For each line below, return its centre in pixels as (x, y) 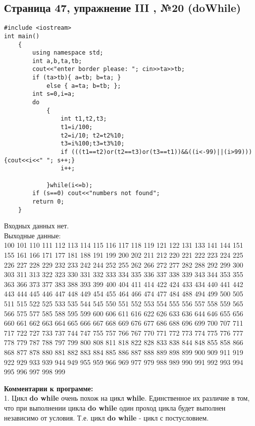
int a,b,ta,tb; (57, 61)
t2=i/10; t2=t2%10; (93, 135)
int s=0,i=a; (54, 94)
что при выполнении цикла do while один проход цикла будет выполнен (115, 407)
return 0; (48, 201)
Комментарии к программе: (49, 388)
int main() (22, 36)
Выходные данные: (32, 235)
